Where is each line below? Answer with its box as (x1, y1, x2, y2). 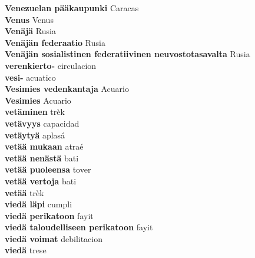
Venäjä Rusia (5, 25, 56, 37)
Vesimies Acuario (5, 94, 71, 106)
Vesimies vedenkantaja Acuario (5, 82, 129, 95)
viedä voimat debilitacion (5, 232, 103, 244)
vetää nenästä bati (5, 151, 79, 164)
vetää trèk (5, 186, 44, 199)
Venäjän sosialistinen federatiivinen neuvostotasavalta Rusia (5, 48, 250, 60)
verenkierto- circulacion (5, 59, 97, 71)
